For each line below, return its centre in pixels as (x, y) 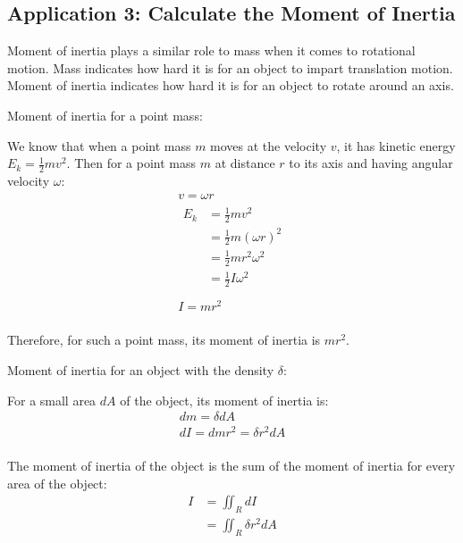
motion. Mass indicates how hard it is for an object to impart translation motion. (230, 67)
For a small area (52, 400)
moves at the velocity (269, 145)
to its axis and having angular (371, 163)
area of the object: (57, 483)
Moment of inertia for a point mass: (105, 115)
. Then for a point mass (131, 163)
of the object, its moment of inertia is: (224, 400)
